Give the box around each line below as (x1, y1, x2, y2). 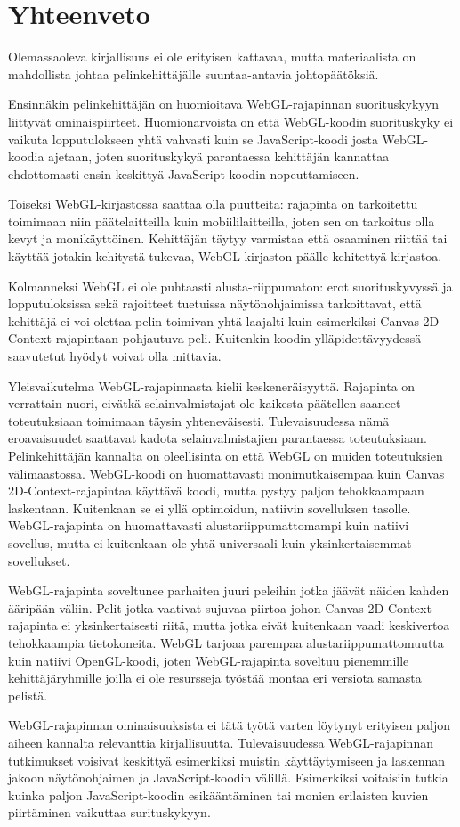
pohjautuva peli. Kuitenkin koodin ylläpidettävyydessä (122, 329, 422, 348)
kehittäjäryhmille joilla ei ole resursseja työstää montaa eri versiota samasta (8, 668, 422, 687)
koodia (8, 147, 44, 166)
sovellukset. (8, 551, 70, 569)
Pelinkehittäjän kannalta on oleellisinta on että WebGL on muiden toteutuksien (8, 446, 443, 464)
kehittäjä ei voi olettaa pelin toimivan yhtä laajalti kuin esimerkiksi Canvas (8, 311, 419, 330)
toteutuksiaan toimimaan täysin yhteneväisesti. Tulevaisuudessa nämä (8, 411, 390, 430)
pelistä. (8, 685, 48, 704)
